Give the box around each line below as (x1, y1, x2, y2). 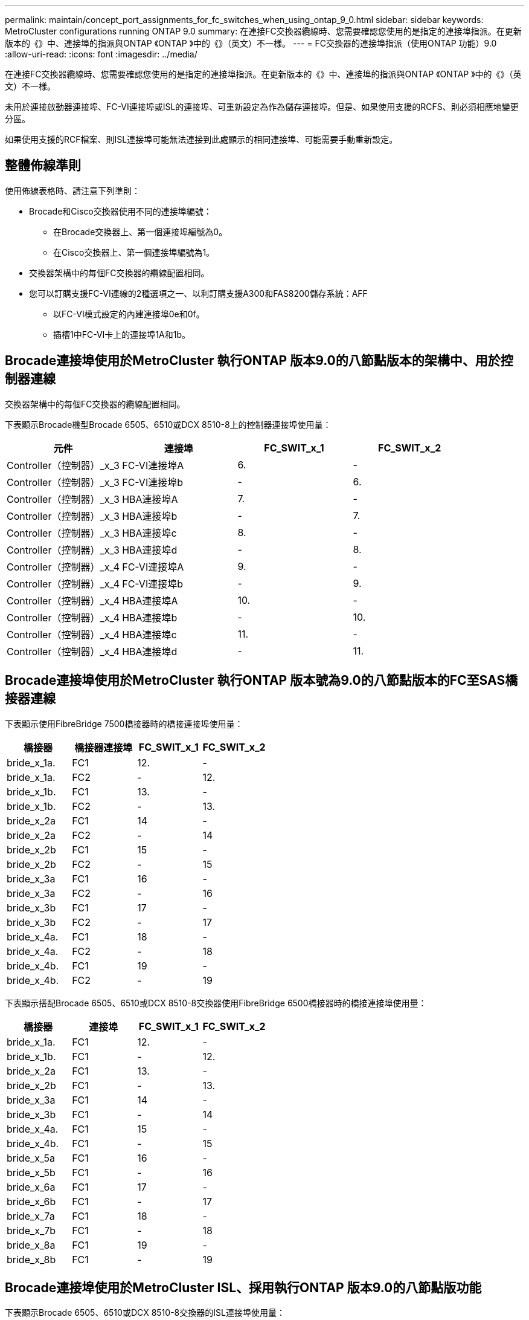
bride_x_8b (7, 1253, 56, 1266)
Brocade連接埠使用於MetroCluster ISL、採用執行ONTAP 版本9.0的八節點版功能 (5, 1280, 482, 1295)
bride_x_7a (7, 1209, 55, 1222)
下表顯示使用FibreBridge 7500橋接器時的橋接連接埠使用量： (5, 718, 243, 729)
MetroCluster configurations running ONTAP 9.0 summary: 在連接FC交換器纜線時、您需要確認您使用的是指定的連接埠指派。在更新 (5, 26, 522, 36)
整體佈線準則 (5, 158, 81, 173)
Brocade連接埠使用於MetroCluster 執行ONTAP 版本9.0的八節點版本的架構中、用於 (5, 353, 501, 369)
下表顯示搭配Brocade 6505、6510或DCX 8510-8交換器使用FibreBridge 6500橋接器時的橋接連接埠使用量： (5, 997, 427, 1008)
